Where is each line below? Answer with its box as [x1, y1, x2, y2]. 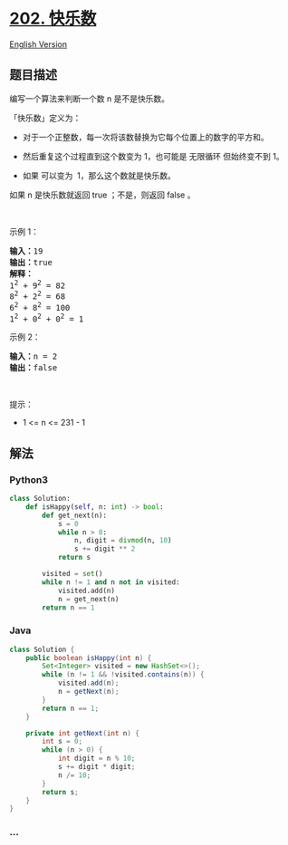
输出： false [9, 363, 58, 373]
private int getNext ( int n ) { [25, 728, 140, 738]
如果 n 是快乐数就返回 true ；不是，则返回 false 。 [9, 189, 196, 200]
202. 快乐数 [9, 8, 97, 29]
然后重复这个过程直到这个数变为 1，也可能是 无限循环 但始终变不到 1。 [22, 150, 284, 161]
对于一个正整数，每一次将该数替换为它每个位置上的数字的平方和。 [22, 131, 269, 142]
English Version [9, 38, 68, 50]
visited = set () [42, 570, 103, 579]
